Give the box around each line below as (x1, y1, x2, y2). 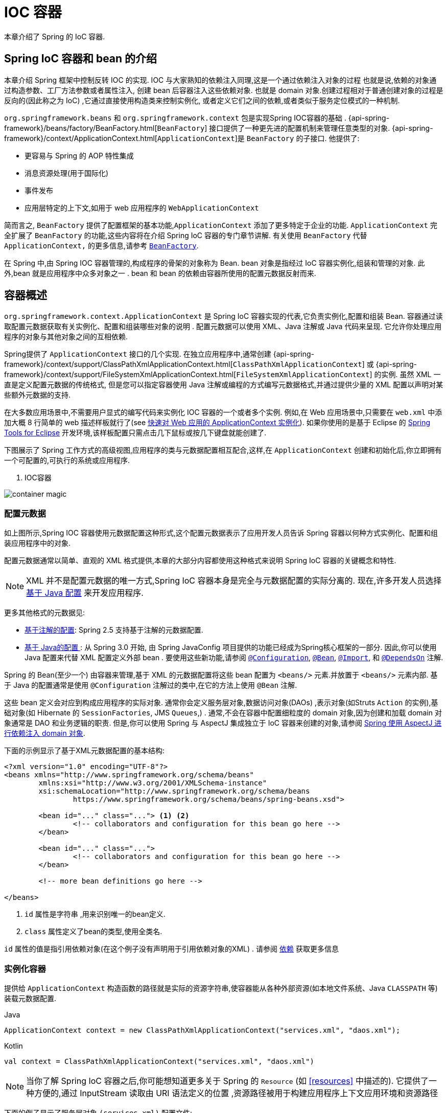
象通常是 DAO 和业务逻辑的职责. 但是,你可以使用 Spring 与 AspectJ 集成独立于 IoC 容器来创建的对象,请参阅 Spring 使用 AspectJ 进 (4, 718, 442, 728)
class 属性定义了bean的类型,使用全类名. (25, 927, 162, 936)
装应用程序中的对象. (4, 539, 71, 548)
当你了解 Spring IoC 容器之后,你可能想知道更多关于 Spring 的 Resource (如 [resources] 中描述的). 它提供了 (26, 1075, 429, 1086)
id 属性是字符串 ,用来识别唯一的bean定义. (25, 910, 166, 919)
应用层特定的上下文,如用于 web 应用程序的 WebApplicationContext (25, 203, 259, 212)
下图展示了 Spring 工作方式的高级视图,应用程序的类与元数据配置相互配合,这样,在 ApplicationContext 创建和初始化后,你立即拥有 (4, 446, 442, 455)
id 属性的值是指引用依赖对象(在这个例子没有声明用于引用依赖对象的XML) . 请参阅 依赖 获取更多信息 (4, 944, 339, 954)
